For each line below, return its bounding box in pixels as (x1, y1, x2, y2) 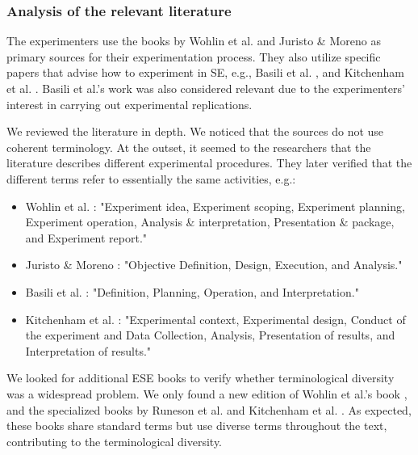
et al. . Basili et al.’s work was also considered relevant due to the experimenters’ (6, 80, 405, 96)
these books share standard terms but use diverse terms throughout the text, (6, 417, 387, 434)
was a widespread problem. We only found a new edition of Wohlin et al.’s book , (6, 385, 408, 402)
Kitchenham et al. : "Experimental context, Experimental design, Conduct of (25, 310, 406, 327)
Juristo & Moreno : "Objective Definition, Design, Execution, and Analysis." (25, 256, 403, 273)
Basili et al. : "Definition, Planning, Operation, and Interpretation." (25, 283, 359, 300)
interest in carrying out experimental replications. (6, 95, 253, 112)
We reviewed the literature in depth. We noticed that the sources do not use (6, 123, 384, 140)
